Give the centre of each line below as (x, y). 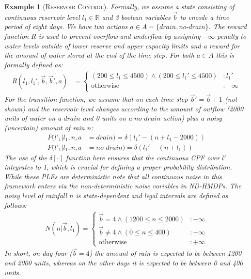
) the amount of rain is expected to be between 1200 (165, 253)
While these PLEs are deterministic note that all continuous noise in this (113, 176)
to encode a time (204, 17)
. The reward (227, 26)
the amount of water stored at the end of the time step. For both (99, 55)
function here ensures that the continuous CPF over (143, 157)
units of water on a (33, 118)
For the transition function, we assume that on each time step (96, 99)
